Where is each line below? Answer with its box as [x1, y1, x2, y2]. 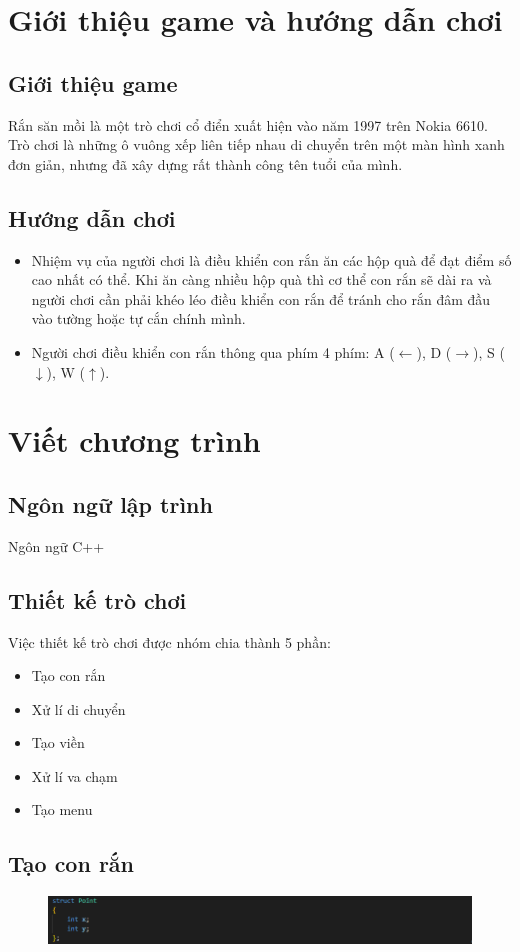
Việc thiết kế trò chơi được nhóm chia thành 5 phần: [8, 631, 331, 652]
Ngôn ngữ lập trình [8, 488, 213, 519]
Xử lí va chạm [31, 765, 118, 786]
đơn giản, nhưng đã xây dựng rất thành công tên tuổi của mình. [8, 153, 403, 174]
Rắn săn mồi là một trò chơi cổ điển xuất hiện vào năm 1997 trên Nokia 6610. [8, 114, 488, 135]
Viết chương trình [8, 420, 261, 461]
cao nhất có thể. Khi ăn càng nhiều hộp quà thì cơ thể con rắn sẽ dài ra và [31, 269, 492, 290]
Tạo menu [31, 799, 93, 820]
